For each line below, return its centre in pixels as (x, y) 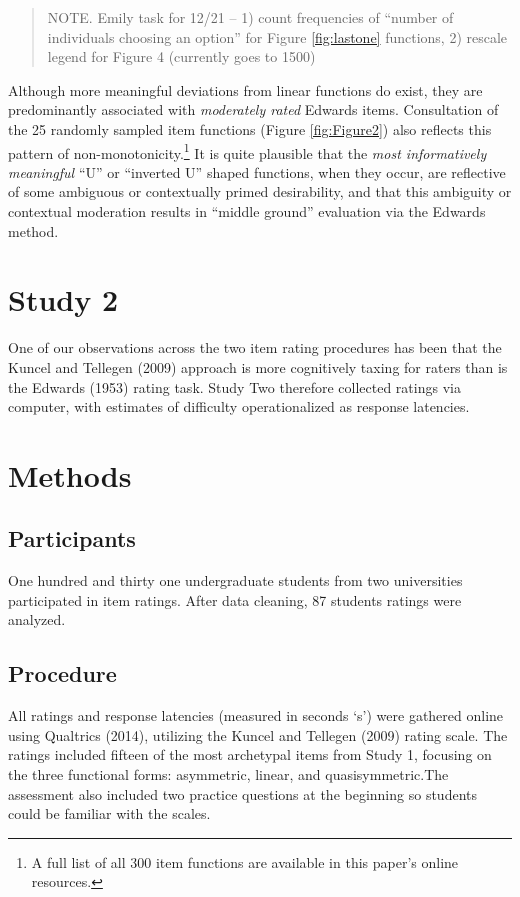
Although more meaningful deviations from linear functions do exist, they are (245, 89)
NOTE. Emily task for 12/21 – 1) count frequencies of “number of (250, 17)
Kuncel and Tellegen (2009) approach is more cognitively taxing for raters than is (258, 366)
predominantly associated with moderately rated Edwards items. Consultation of (253, 109)
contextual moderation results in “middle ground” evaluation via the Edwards (247, 211)
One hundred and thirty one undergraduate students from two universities (235, 580)
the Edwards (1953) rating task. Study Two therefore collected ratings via (234, 386)
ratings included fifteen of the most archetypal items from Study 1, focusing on (250, 754)
